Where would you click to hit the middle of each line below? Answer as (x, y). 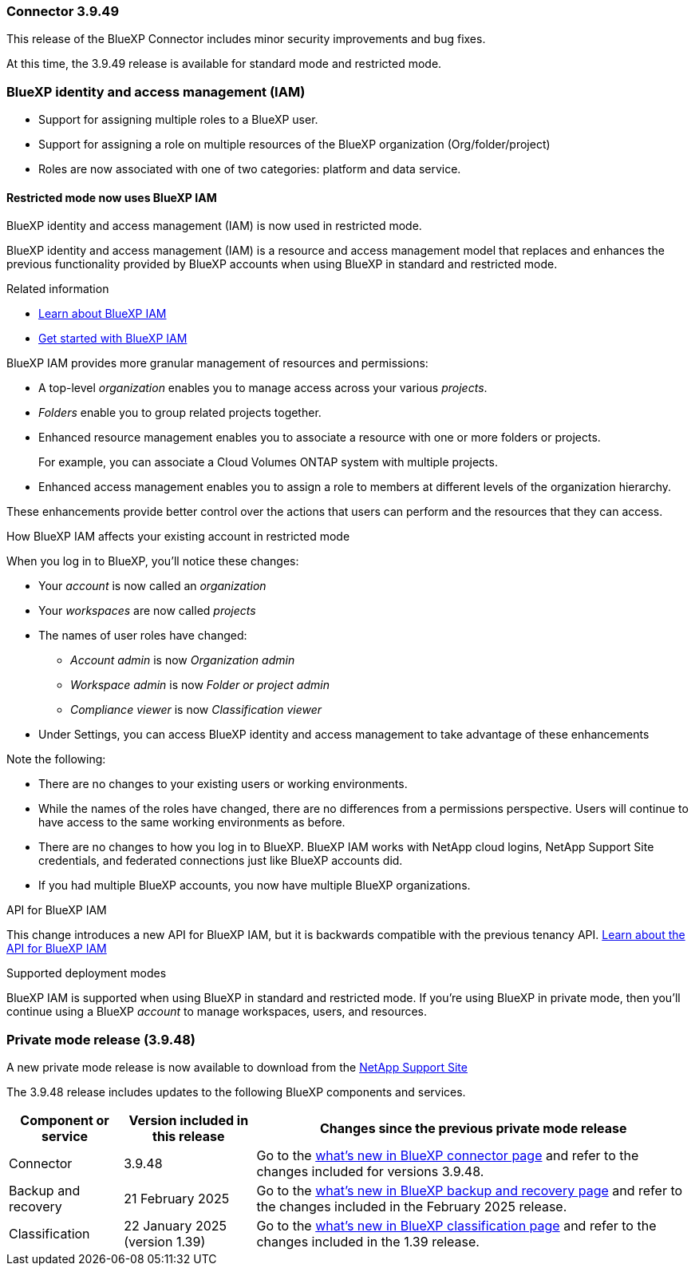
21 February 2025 (177, 1199)
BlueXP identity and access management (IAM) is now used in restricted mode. (214, 226)
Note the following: (56, 759)
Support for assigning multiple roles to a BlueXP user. (178, 120)
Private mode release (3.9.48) (101, 1039)
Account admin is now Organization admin (183, 660)
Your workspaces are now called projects (147, 611)
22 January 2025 (176, 1226)
